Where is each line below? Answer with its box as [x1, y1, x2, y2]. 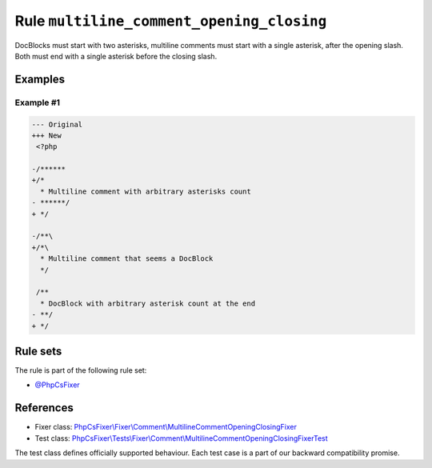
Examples [14, 72, 66, 86]
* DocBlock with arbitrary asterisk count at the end [40, 298, 256, 308]
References [14, 401, 74, 415]
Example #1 [14, 97, 60, 108]
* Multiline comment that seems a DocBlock [40, 254, 214, 263]
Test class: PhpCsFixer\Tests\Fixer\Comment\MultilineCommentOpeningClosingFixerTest [34, 433, 328, 443]
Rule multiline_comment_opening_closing [14, 12, 327, 30]
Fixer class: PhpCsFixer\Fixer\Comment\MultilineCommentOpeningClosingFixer [34, 422, 298, 432]
